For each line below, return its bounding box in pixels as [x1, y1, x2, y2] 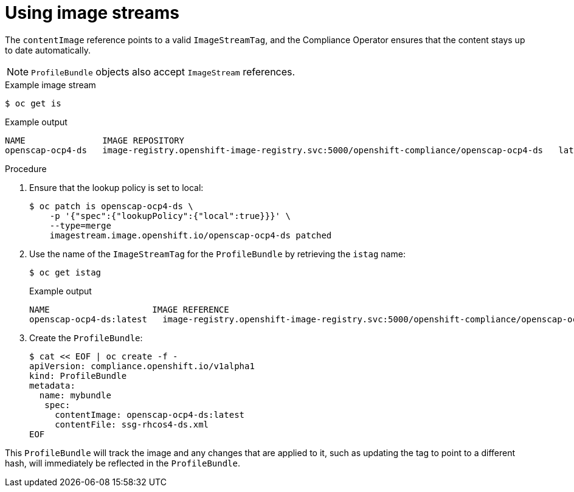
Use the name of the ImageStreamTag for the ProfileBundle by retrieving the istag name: [29, 248, 406, 259]
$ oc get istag [29, 267, 102, 277]
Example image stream [5, 79, 96, 90]
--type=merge [49, 220, 111, 230]
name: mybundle [39, 390, 111, 400]
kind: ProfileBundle [29, 370, 127, 381]
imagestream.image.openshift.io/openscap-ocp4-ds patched [49, 230, 332, 240]
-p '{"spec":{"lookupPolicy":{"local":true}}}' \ [49, 210, 291, 221]
